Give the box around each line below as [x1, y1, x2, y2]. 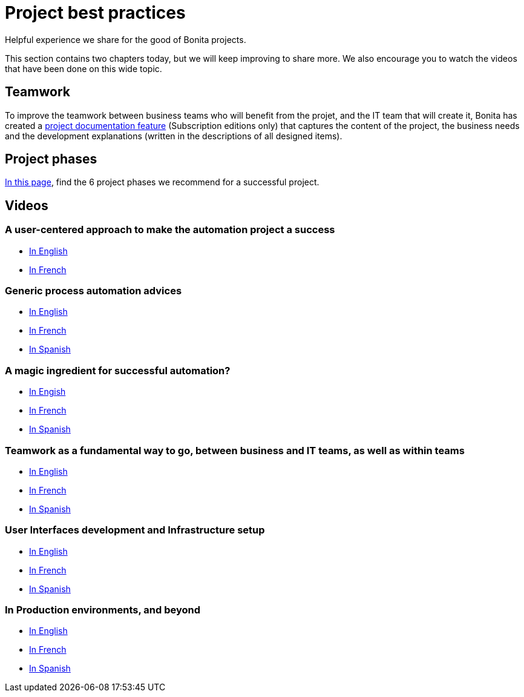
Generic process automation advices [5, 285, 182, 297]
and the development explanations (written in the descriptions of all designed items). [5, 130, 342, 141]
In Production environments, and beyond [5, 604, 201, 616]
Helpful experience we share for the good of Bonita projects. [5, 34, 246, 45]
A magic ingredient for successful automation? [5, 364, 231, 377]
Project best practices [5, 2, 186, 23]
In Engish [29, 386, 66, 397]
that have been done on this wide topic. [5, 63, 162, 74]
